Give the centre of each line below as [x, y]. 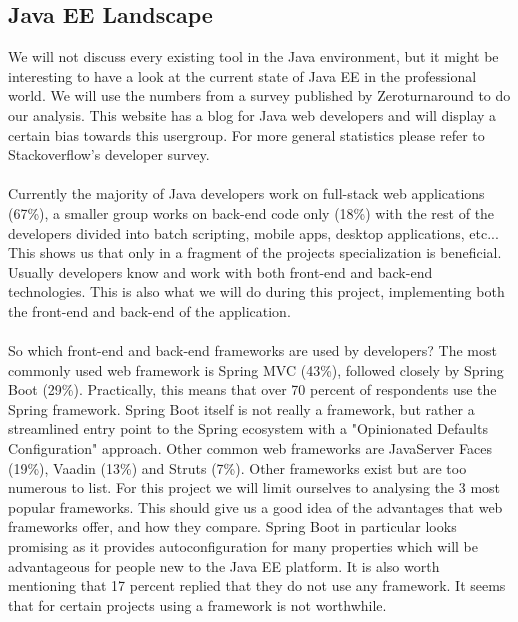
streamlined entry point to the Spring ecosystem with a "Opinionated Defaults [248, 428]
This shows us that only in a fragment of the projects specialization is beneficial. [255, 252]
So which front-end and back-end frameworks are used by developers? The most [252, 350]
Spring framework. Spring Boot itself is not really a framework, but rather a [241, 408]
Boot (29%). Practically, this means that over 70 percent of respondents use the [252, 389]
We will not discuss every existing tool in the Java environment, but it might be [253, 56]
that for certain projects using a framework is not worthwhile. [197, 604]
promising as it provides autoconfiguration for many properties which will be [243, 546]
